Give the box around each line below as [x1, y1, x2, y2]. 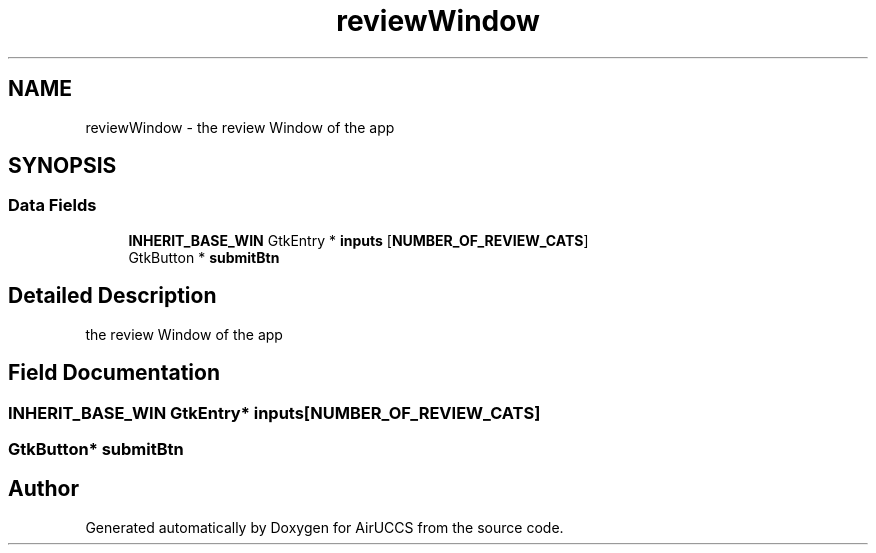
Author [8, 476, 79, 502]
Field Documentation [8, 360, 220, 386]
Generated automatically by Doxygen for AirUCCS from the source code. [85, 518, 564, 536]
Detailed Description [8, 283, 217, 309]
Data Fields [8, 195, 97, 216]
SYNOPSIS [8, 153, 117, 179]
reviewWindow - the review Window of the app [85, 118, 395, 136]
